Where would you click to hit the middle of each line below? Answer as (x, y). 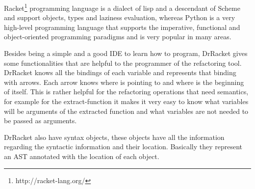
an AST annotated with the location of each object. (82, 156)
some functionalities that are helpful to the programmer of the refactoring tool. (123, 63)
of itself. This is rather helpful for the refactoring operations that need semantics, (126, 92)
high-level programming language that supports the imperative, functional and (122, 27)
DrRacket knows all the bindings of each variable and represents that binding (120, 72)
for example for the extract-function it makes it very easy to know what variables (126, 101)
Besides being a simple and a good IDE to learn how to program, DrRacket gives (126, 53)
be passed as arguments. (40, 121)
